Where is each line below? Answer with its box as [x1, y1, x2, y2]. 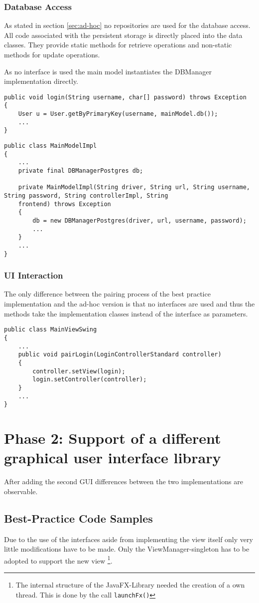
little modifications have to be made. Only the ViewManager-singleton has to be [4, 544, 250, 554]
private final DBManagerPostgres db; [18, 167, 143, 175]
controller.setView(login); [32, 367, 126, 375]
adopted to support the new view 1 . [4, 554, 113, 566]
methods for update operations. [4, 49, 100, 59]
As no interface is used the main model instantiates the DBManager [4, 66, 212, 76]
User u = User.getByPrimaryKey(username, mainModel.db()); [18, 110, 218, 118]
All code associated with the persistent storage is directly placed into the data [4, 29, 243, 40]
